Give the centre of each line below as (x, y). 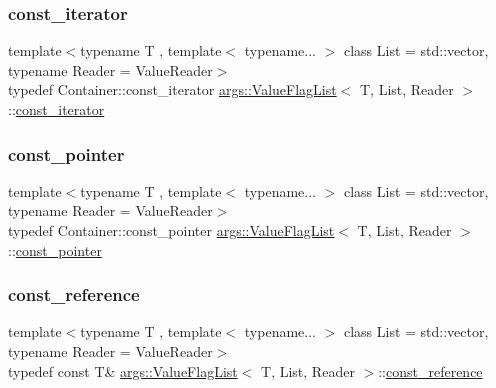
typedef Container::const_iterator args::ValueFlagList (172, 89)
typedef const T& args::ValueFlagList (123, 370)
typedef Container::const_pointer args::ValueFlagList (171, 230)
